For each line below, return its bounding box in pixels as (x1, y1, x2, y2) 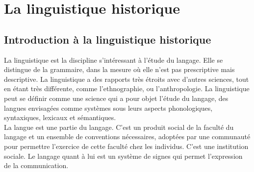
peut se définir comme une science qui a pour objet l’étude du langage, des (4, 93, 229, 103)
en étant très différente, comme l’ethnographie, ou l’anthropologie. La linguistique (4, 83, 250, 94)
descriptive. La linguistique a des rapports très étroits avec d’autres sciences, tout (4, 74, 249, 84)
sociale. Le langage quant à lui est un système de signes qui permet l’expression (4, 150, 243, 161)
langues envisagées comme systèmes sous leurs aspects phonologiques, (4, 102, 213, 113)
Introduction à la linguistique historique (4, 31, 211, 47)
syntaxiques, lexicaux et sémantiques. (4, 112, 116, 123)
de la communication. (4, 160, 69, 171)
